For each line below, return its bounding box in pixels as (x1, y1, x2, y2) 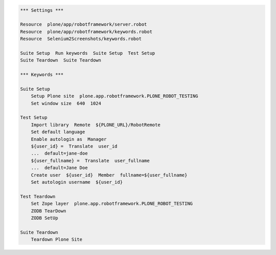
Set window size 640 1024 (31, 100, 102, 106)
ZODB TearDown (31, 208, 66, 214)
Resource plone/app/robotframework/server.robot (20, 22, 147, 28)
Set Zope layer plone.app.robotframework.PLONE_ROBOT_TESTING (31, 201, 193, 207)
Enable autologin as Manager (31, 136, 107, 142)
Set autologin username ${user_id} (31, 179, 123, 185)
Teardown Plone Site (31, 237, 83, 243)
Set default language (31, 129, 85, 135)
